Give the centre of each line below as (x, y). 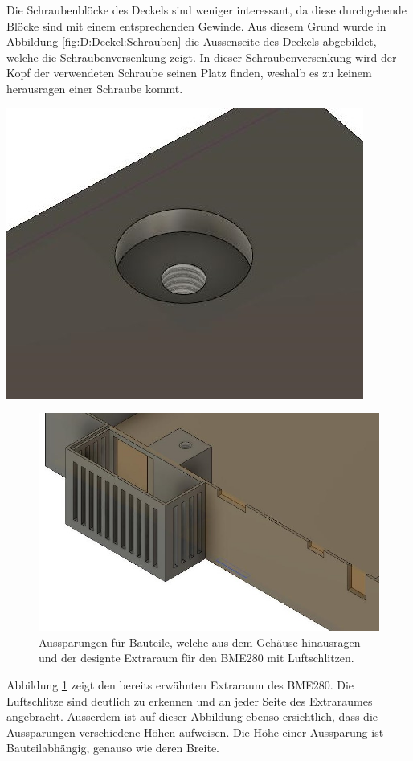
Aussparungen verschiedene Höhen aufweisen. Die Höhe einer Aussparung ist (195, 732)
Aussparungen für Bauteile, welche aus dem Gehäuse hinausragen (200, 642)
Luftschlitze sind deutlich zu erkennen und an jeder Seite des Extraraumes (190, 700)
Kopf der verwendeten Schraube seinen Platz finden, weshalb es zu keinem (189, 73)
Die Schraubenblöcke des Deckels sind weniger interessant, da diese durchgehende (206, 10)
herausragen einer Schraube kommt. (95, 88)
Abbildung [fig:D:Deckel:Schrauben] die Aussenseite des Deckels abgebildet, (192, 41)
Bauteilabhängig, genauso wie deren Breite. (113, 748)
